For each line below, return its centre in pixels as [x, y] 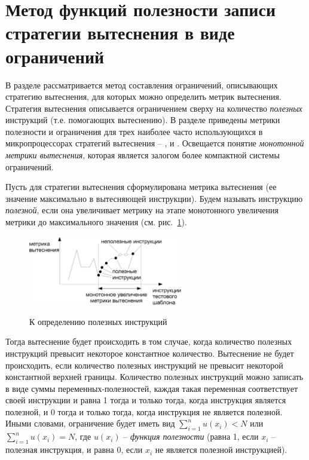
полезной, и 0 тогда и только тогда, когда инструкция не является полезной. [144, 411]
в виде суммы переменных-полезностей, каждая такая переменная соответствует [152, 388]
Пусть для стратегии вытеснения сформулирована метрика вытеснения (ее [141, 187]
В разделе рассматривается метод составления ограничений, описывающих [142, 85]
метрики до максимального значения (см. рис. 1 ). [96, 222]
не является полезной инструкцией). [221, 450]
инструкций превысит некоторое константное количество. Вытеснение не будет [150, 353]
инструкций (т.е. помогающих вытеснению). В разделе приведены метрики [143, 120]
